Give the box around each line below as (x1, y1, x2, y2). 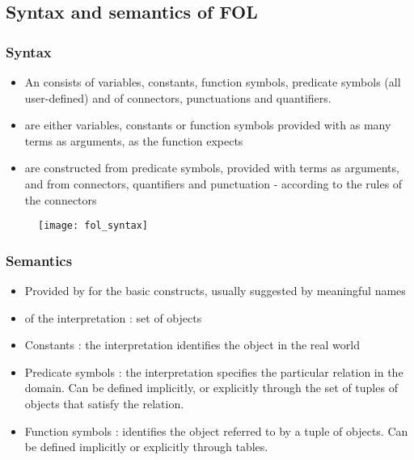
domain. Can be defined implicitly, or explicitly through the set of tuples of (24, 379, 398, 396)
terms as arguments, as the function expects (24, 132, 243, 149)
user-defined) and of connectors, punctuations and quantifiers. (24, 89, 332, 106)
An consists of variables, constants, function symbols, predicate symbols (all (24, 74, 401, 90)
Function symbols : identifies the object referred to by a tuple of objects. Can (24, 422, 408, 439)
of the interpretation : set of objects (24, 309, 202, 326)
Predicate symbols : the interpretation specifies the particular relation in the (24, 363, 403, 380)
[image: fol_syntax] (38, 220, 149, 232)
